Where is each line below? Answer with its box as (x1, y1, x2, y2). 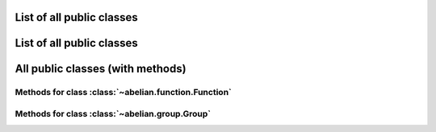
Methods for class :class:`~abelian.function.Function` (15, 87, 232, 98)
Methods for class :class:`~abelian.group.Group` (15, 108, 212, 119)
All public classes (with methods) (15, 62, 187, 76)
